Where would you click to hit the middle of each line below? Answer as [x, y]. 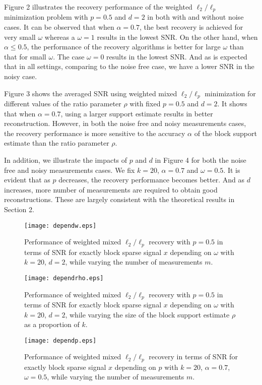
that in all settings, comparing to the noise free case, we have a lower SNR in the [129, 66]
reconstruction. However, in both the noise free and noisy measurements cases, [125, 123]
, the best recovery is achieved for [191, 27]
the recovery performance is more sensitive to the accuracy [95, 133]
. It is [232, 170]
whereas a [60, 37]
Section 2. [19, 209]
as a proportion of [52, 324]
